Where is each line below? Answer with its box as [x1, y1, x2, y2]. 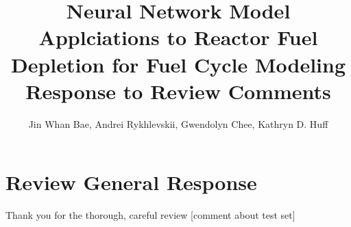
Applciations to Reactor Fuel [38, 23, 318, 51]
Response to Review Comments [25, 77, 331, 105]
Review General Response [5, 168, 257, 196]
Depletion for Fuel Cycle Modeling [10, 50, 346, 78]
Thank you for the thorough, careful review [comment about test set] [5, 208, 295, 222]
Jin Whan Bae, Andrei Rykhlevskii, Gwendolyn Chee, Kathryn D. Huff [28, 116, 328, 131]
